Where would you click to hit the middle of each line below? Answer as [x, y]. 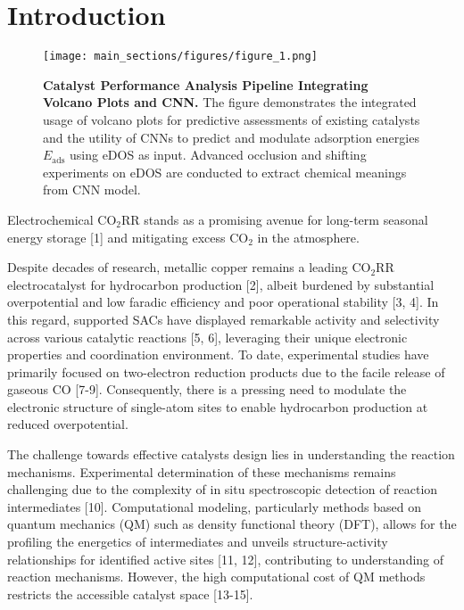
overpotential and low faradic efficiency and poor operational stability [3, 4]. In [223, 302]
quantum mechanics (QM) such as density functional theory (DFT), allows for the [232, 524]
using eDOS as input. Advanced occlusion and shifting [218, 155]
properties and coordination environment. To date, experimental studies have [218, 354]
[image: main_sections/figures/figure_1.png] [180, 57]
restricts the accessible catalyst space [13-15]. [130, 594]
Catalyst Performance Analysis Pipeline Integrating [206, 84]
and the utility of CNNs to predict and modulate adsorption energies [231, 137]
